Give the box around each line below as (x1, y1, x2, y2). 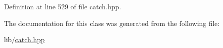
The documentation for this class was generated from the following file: (4, 18, 220, 28)
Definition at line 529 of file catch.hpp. (4, 1, 121, 11)
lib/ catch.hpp (4, 34, 45, 45)
